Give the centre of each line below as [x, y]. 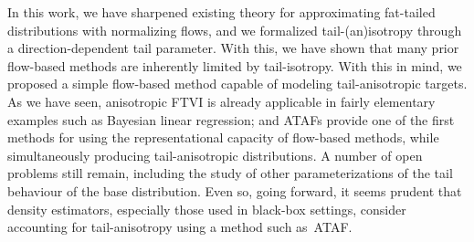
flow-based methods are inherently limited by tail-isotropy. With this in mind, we [235, 65]
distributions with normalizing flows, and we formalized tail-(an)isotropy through [235, 30]
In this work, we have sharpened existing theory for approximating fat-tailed [221, 12]
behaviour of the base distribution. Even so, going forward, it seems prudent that [235, 190]
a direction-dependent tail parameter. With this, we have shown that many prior [233, 48]
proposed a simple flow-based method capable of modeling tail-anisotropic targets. [237, 84]
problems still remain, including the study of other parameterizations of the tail [230, 173]
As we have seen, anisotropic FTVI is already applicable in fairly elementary [221, 101]
